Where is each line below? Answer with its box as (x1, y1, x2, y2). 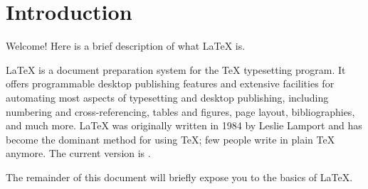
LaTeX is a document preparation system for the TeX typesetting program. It (6, 62, 346, 77)
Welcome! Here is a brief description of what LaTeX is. (6, 38, 246, 53)
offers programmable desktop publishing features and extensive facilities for (6, 76, 335, 91)
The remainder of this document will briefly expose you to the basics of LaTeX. (6, 169, 353, 184)
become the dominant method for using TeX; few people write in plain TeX (6, 131, 335, 146)
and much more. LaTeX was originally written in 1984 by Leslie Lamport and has (6, 118, 362, 133)
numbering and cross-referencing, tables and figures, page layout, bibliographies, (6, 104, 355, 119)
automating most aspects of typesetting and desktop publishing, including (6, 90, 329, 104)
